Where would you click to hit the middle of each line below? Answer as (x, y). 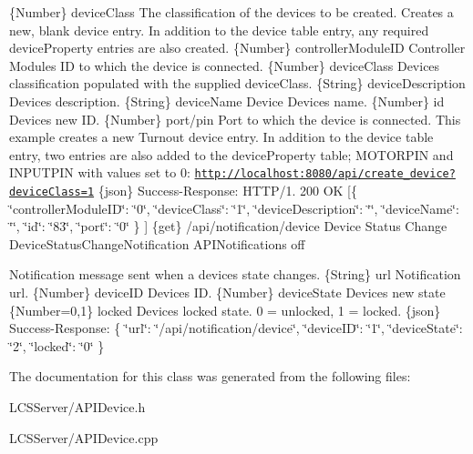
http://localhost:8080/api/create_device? (325, 174)
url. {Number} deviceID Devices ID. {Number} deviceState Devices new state (227, 293)
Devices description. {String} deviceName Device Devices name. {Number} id (227, 101)
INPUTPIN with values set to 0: (100, 172)
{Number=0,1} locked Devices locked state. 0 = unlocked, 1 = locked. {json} (225, 310)
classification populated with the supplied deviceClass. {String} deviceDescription (237, 83)
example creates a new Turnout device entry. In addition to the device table (221, 137)
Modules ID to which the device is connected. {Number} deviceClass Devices (225, 65)
